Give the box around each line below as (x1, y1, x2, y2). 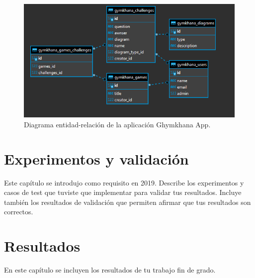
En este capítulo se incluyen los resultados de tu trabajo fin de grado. (4, 265, 216, 275)
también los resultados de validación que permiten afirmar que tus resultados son (4, 196, 251, 207)
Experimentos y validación (4, 148, 189, 169)
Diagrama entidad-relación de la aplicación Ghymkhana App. (24, 119, 211, 129)
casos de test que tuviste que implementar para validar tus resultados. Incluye (4, 187, 242, 197)
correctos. (4, 206, 33, 217)
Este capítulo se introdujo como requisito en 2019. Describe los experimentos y (4, 177, 244, 187)
